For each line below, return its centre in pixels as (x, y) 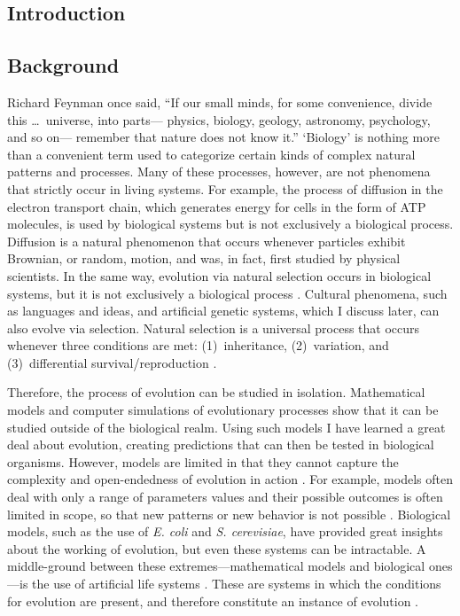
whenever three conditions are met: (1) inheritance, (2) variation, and (198, 345)
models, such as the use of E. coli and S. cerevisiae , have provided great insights (225, 531)
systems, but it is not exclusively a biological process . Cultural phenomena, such (227, 293)
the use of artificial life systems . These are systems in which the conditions (237, 584)
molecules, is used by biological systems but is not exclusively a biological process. (230, 224)
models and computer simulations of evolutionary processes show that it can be (223, 410)
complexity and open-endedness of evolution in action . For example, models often (230, 479)
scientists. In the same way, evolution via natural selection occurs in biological (219, 275)
